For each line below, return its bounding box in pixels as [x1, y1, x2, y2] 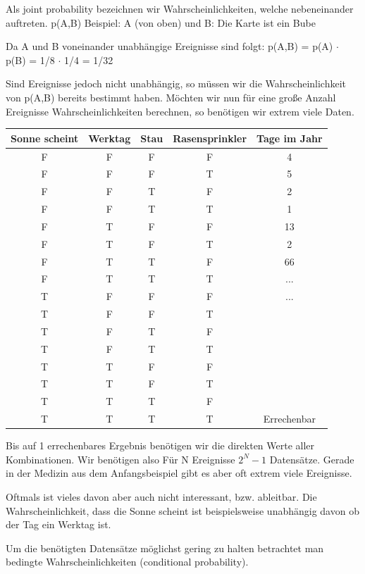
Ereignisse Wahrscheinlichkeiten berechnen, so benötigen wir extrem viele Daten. [6, 104, 354, 118]
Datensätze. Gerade [269, 451, 354, 466]
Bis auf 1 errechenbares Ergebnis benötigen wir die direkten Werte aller [6, 438, 315, 453]
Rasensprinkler [173, 130, 247, 145]
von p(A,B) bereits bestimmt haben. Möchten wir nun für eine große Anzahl [6, 89, 336, 104]
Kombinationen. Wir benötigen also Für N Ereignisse [6, 451, 235, 466]
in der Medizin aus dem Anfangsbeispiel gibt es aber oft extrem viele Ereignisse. [6, 466, 352, 480]
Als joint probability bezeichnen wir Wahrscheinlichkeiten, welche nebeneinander [6, 1, 354, 15]
